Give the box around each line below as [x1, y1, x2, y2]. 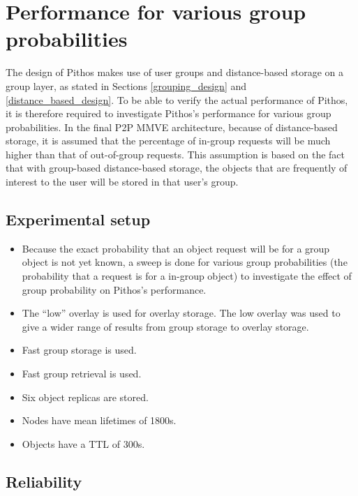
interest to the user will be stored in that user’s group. [6, 174, 239, 189]
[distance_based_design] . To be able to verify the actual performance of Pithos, [6, 92, 348, 107]
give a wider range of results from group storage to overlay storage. [22, 319, 309, 333]
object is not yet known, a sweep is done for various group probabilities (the [22, 255, 348, 269]
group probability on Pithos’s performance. [22, 282, 207, 296]
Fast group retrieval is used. [22, 366, 142, 381]
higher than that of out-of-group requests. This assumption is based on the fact [6, 146, 345, 161]
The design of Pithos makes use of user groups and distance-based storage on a [6, 65, 343, 80]
